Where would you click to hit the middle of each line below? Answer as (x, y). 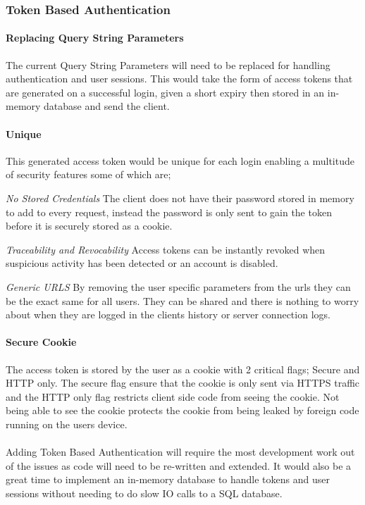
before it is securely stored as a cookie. (89, 226)
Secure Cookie (41, 342)
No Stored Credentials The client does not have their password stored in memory (180, 198)
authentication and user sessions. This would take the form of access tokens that (179, 79)
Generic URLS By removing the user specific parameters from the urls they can (178, 286)
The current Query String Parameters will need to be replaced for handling (168, 64)
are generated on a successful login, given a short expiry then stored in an (165, 92)
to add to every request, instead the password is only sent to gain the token (169, 212)
